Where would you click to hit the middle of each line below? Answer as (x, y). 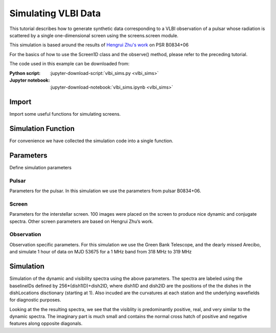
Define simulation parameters (40, 168)
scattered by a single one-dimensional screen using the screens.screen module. (94, 35)
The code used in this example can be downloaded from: (70, 64)
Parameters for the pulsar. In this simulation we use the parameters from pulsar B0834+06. (105, 191)
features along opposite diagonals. (46, 323)
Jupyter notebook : (30, 80)
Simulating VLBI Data (55, 13)
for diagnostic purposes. (35, 300)
